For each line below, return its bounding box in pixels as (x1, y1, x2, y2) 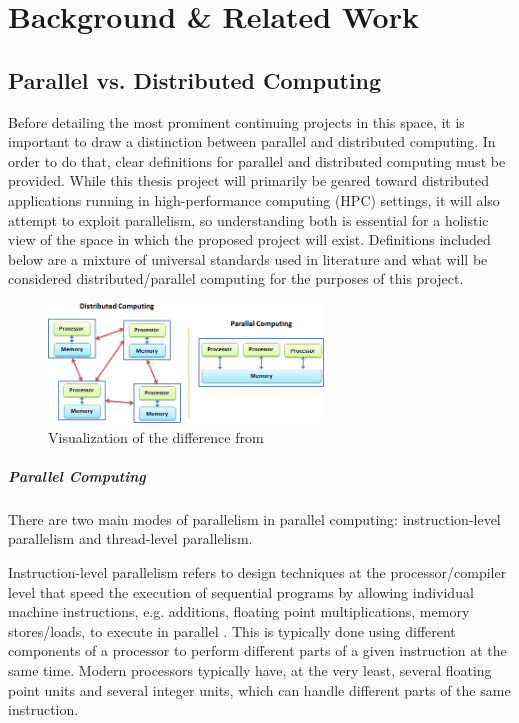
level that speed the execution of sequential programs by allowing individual (8, 581, 474, 602)
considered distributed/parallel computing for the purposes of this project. (8, 268, 464, 289)
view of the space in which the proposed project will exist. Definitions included (8, 229, 491, 250)
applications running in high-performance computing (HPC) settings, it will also (8, 189, 500, 210)
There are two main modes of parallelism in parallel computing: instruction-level (8, 508, 501, 529)
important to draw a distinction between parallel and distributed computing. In (8, 131, 496, 152)
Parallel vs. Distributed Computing (8, 64, 382, 95)
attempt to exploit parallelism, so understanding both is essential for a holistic (8, 209, 489, 230)
